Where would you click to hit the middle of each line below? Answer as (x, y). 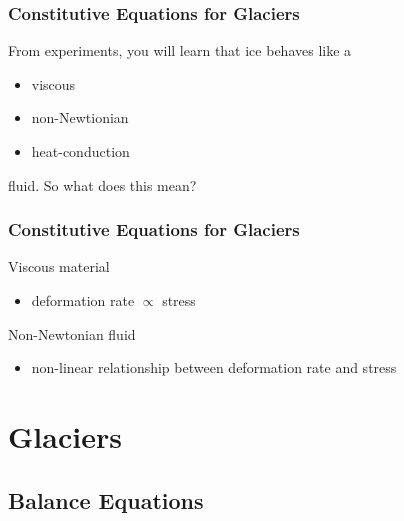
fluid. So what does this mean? (102, 184)
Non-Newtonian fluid (72, 333)
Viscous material (59, 266)
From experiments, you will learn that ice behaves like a (180, 50)
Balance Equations (106, 499)
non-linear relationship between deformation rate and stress (214, 367)
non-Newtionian (80, 117)
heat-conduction (80, 151)
